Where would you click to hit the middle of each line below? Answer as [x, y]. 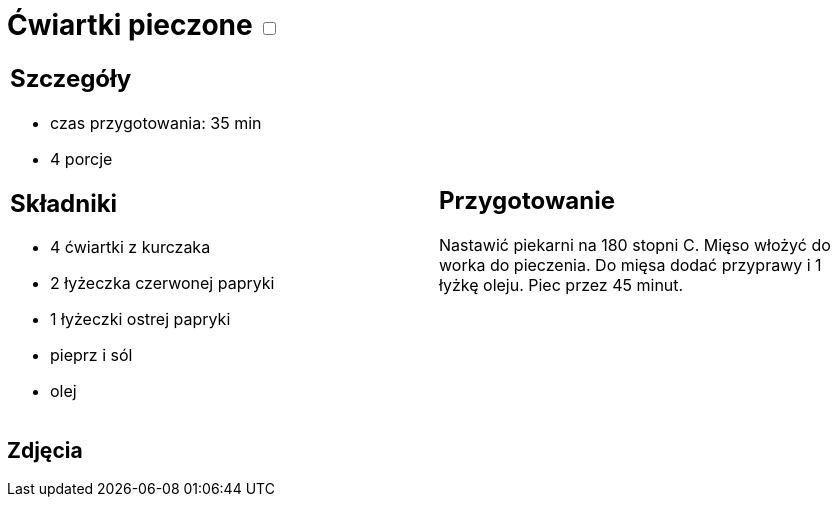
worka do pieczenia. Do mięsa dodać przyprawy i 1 [630, 265]
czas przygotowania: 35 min [156, 122]
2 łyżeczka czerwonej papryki [162, 283]
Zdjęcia [45, 450]
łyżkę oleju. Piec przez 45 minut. [561, 285]
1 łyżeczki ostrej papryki [140, 319]
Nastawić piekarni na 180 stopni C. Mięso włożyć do [635, 245]
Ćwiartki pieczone [130, 25]
